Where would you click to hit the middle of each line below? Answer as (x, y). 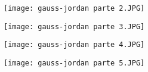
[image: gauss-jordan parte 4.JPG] (74, 45)
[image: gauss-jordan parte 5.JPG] (74, 63)
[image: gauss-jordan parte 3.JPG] (74, 26)
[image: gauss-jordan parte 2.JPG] (74, 8)
